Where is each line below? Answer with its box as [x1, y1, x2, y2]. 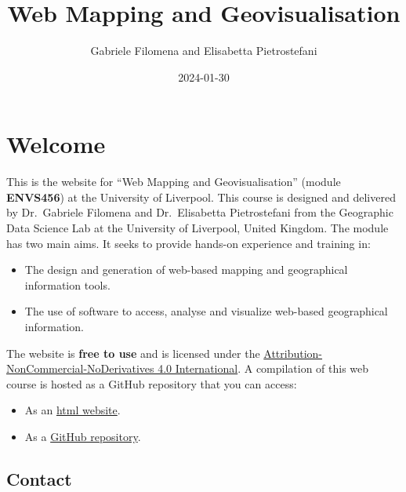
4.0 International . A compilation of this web [158, 360, 369, 377]
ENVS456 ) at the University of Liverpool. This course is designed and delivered [6, 188, 396, 205]
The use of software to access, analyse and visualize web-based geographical [24, 303, 388, 319]
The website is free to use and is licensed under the [6, 344, 260, 361]
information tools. [24, 276, 111, 293]
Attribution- [263, 344, 323, 361]
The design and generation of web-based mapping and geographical [24, 261, 348, 278]
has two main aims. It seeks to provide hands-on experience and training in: [6, 235, 371, 251]
